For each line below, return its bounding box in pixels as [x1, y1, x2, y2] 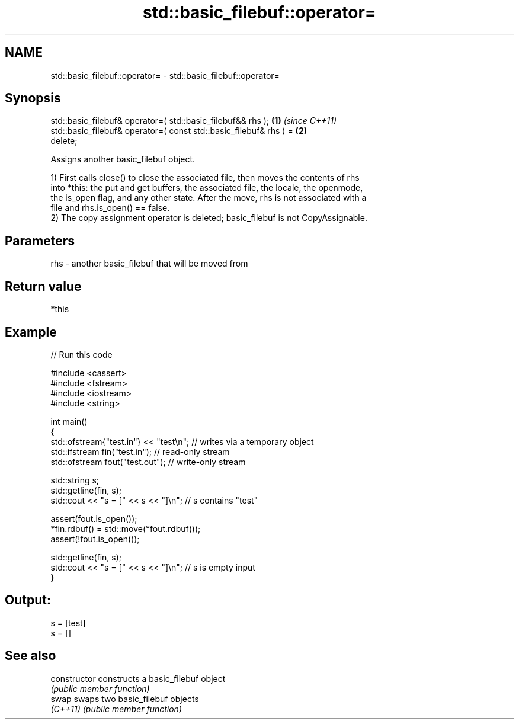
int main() [50, 416, 88, 427]
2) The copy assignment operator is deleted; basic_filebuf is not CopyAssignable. [50, 213, 367, 223]
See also [5, 648, 56, 664]
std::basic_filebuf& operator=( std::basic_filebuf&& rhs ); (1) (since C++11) [50, 116, 337, 126]
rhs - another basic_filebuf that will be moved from [50, 258, 248, 269]
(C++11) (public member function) [50, 703, 182, 714]
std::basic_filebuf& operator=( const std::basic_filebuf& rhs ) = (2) [50, 126, 307, 136]
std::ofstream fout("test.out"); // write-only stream [50, 456, 246, 467]
